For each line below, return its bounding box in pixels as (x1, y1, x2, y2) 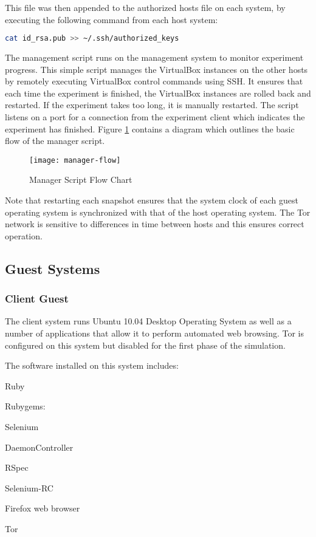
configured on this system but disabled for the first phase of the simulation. (5, 338, 286, 351)
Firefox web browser (5, 502, 80, 515)
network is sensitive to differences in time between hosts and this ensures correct (5, 217, 304, 230)
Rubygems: (5, 400, 46, 412)
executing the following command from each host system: (5, 13, 218, 26)
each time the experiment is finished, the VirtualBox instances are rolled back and (5, 86, 311, 99)
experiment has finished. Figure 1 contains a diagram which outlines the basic (5, 122, 295, 135)
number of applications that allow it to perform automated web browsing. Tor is (5, 327, 304, 340)
